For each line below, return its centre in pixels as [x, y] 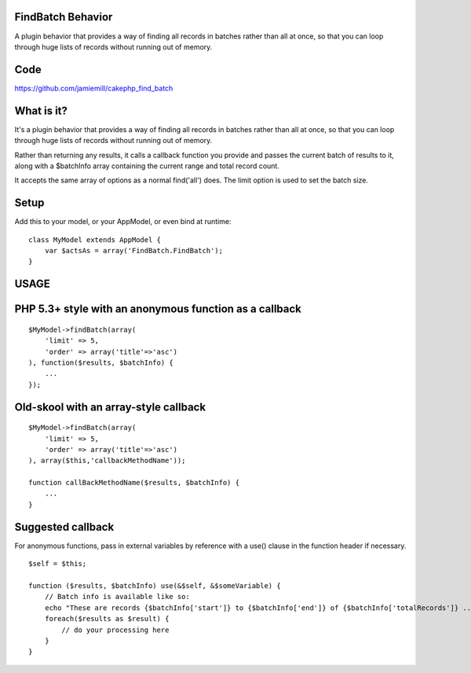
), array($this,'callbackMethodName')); [107, 461]
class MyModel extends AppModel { [95, 239]
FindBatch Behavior [64, 17]
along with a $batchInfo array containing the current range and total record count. [147, 166]
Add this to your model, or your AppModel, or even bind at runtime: [123, 222]
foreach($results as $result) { [107, 619]
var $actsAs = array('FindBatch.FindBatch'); [134, 250]
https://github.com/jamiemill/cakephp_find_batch [94, 88]
